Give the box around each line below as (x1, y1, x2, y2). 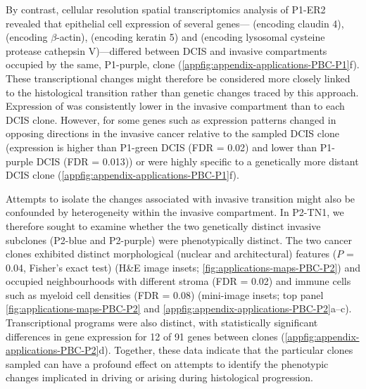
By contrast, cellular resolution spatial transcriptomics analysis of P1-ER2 (6, 2, 326, 16)
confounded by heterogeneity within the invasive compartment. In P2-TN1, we (6, 205, 344, 219)
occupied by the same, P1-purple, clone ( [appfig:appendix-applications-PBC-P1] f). (6, 57, 360, 72)
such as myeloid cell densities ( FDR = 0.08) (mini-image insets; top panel (6, 287, 324, 302)
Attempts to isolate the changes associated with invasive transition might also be (6, 191, 355, 205)
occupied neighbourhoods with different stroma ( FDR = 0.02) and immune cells (6, 274, 351, 288)
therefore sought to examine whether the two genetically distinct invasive (6, 218, 321, 233)
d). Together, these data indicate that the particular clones (99, 343, 353, 357)
